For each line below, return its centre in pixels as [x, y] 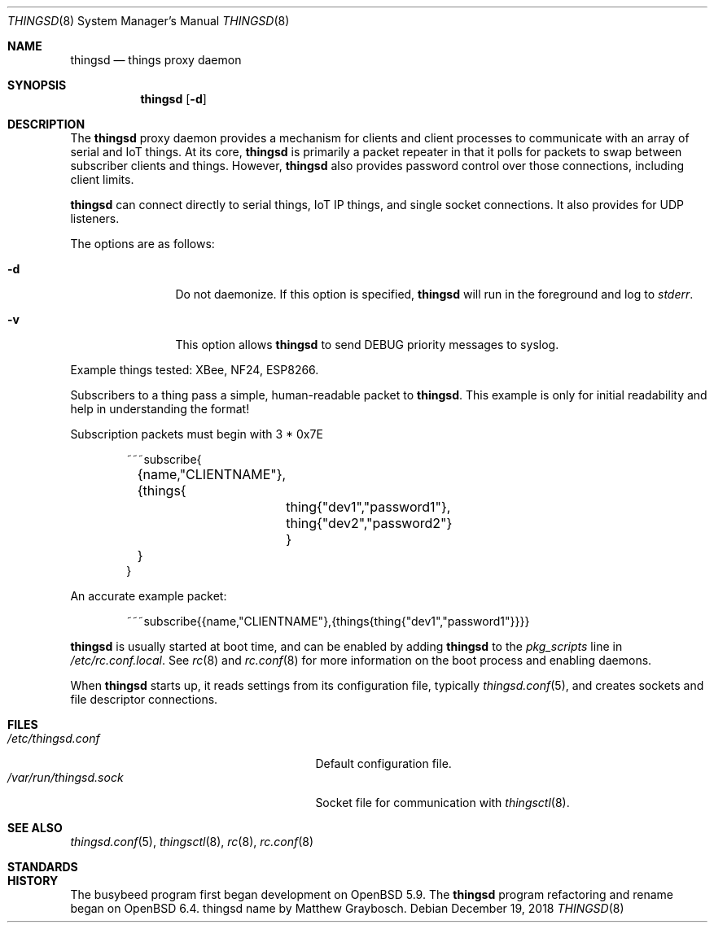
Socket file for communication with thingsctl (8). [442, 803]
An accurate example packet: [149, 596]
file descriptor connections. [144, 699]
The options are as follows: [142, 244]
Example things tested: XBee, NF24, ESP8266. [195, 370]
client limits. [102, 179]
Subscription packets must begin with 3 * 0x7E [197, 434]
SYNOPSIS [37, 85]
